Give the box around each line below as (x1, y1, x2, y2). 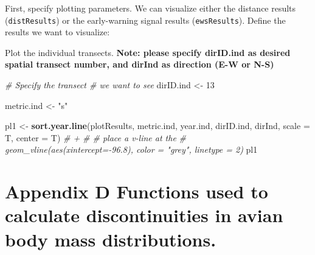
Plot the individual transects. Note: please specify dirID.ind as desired (5, 46, 291, 58)
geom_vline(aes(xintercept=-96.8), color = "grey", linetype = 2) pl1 (5, 143, 258, 156)
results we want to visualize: (5, 26, 110, 38)
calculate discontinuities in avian (5, 203, 283, 228)
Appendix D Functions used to (5, 179, 268, 204)
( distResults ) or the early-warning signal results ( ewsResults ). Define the (5, 13, 286, 26)
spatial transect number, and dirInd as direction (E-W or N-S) (5, 58, 274, 71)
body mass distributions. (5, 226, 216, 251)
